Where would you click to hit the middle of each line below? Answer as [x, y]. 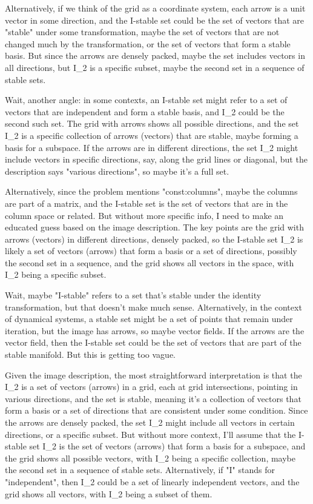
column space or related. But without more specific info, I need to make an [144, 215]
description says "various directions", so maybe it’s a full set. [117, 171]
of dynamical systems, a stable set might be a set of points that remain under [149, 319]
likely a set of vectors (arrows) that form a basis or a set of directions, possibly [151, 251]
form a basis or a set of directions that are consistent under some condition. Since [156, 410]
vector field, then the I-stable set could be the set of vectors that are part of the [153, 342]
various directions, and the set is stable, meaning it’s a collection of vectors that [153, 398]
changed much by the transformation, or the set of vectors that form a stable [148, 43]
